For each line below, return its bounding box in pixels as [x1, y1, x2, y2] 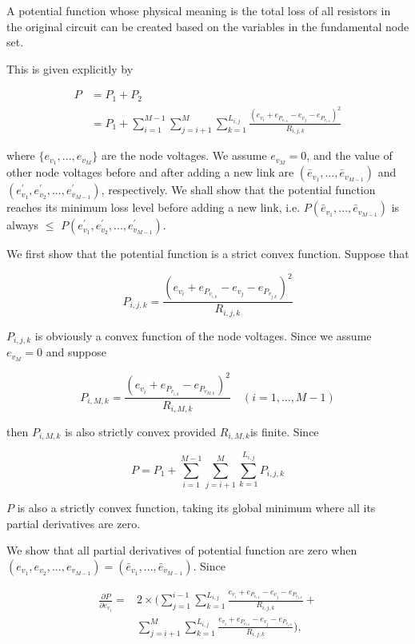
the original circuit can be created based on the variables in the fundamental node [6, 18, 409, 34]
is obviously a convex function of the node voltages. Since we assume [34, 327, 372, 344]
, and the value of [306, 147, 393, 164]
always [6, 217, 39, 233]
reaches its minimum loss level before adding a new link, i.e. [6, 199, 301, 216]
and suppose [46, 344, 106, 360]
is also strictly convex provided [65, 423, 217, 439]
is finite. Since [249, 423, 319, 439]
